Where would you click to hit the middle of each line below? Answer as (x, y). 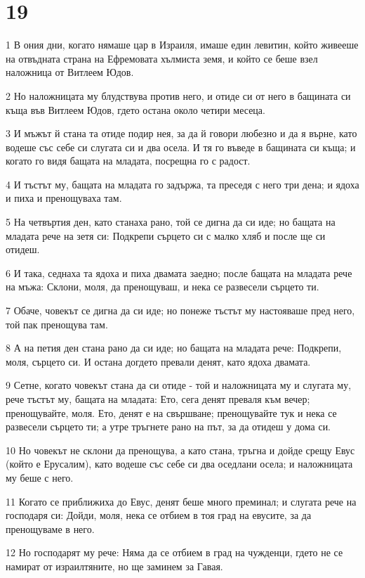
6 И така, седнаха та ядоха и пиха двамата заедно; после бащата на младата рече (179, 272)
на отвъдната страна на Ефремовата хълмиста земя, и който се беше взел (162, 58)
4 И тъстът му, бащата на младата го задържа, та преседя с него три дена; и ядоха (182, 184)
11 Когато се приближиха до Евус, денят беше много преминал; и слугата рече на (181, 501)
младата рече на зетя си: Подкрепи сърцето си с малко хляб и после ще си (166, 235)
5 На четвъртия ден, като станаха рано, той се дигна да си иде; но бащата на (171, 222)
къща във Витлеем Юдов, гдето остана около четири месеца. (135, 109)
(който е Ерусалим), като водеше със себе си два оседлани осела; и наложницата (179, 464)
